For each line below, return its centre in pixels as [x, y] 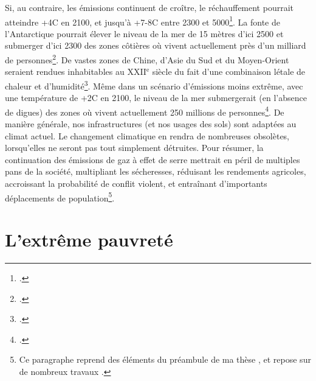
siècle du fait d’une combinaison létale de [229, 72]
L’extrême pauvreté [89, 239]
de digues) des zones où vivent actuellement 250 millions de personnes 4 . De [145, 111]
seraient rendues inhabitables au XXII [76, 72]
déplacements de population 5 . [60, 197]
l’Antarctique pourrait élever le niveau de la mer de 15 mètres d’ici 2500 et [144, 33]
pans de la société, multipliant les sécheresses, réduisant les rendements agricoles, [156, 171]
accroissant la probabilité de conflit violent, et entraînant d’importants [136, 183]
